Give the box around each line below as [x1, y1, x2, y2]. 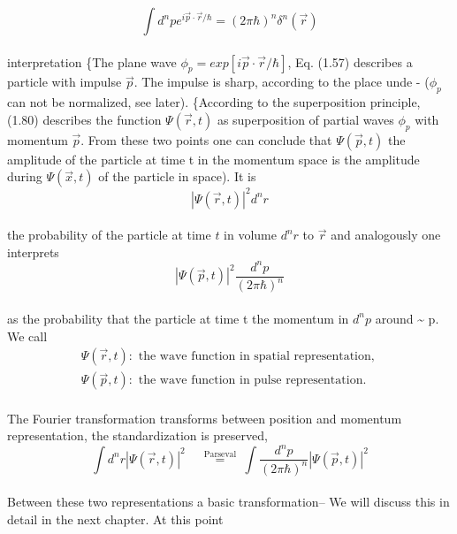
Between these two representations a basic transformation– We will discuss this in [7, 492, 450, 511]
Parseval [203, 450, 237, 460]
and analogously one [331, 225, 441, 244]
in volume [224, 225, 277, 244]
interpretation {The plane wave [7, 52, 177, 71]
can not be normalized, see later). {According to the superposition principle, [7, 93, 421, 111]
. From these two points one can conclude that [80, 130, 332, 149]
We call [7, 326, 48, 345]
